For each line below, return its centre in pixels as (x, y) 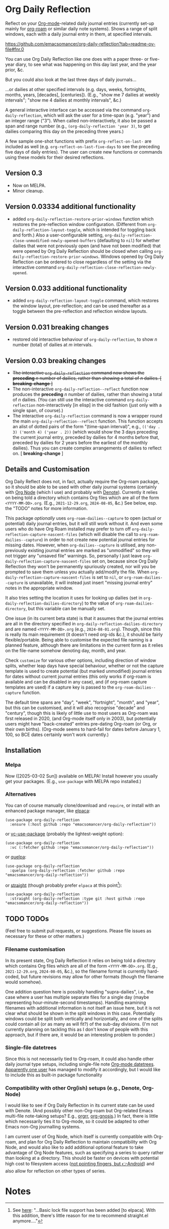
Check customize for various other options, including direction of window (81, 660)
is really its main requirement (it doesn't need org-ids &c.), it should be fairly (84, 634)
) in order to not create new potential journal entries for (98, 539)
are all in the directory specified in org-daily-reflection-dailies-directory (84, 623)
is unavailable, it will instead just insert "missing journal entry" (89, 582)
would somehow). (24, 982)
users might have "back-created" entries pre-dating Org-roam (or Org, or (81, 723)
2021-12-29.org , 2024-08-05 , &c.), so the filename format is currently (76, 971)
